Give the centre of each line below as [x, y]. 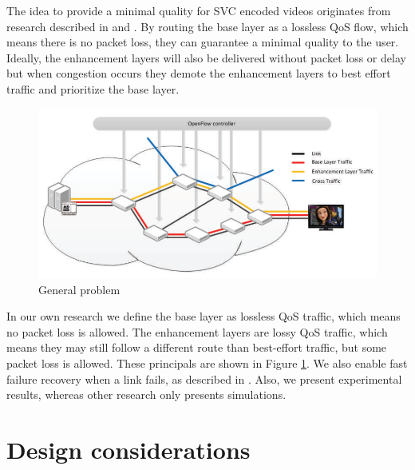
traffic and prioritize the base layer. [93, 88]
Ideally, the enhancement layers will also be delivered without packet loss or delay [206, 57]
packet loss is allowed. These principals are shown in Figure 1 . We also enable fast [207, 363]
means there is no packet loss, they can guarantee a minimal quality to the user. [203, 42]
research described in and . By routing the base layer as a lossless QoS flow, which [207, 26]
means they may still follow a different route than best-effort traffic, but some [197, 347]
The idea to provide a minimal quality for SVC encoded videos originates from [199, 10]
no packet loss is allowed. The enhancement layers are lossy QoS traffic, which [197, 331]
